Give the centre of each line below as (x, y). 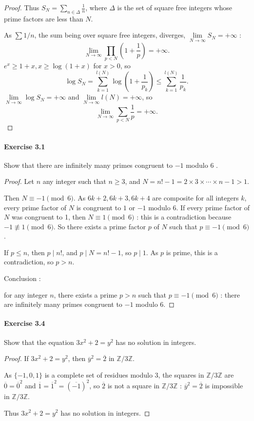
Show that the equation (39, 342)
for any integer (26, 294)
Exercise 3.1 (25, 146)
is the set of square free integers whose (175, 7)
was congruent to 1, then (49, 217)
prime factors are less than (44, 18)
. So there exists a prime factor (100, 226)
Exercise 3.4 (25, 323)
